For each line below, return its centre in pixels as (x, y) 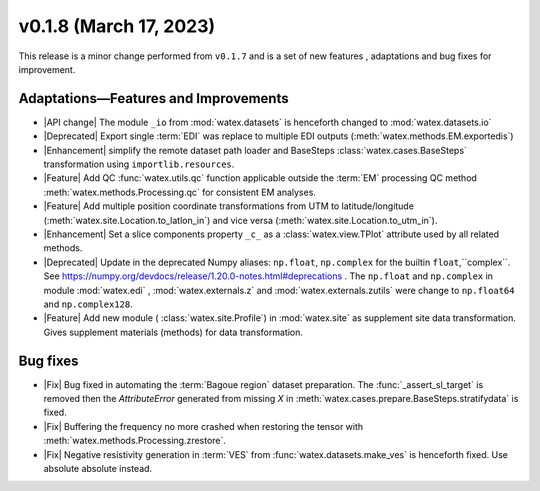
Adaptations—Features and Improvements (153, 98)
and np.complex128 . (88, 304)
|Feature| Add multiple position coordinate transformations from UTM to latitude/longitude (229, 206)
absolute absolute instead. (98, 468)
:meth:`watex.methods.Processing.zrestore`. (135, 441)
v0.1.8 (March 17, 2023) (117, 26)
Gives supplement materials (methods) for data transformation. (173, 332)
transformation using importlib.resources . (139, 164)
